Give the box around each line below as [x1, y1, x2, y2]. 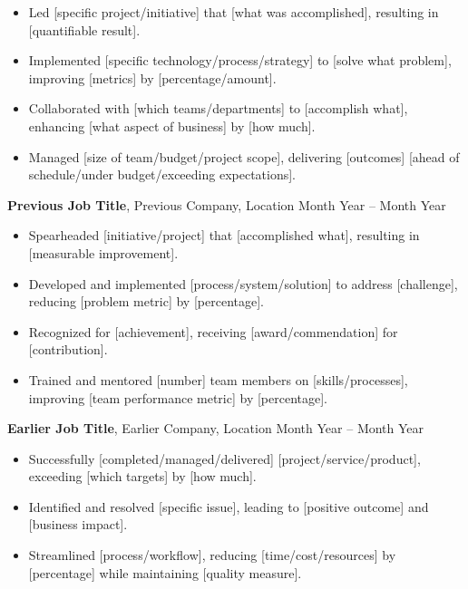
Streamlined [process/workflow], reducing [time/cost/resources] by [28, 546, 396, 565]
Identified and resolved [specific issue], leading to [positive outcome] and [28, 497, 429, 516]
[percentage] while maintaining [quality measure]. [28, 563, 302, 582]
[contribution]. [28, 340, 108, 359]
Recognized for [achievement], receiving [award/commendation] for [28, 322, 398, 341]
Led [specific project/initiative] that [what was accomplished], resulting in [28, 3, 439, 21]
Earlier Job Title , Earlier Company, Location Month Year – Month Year [7, 419, 424, 438]
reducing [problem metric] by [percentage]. [28, 292, 264, 311]
